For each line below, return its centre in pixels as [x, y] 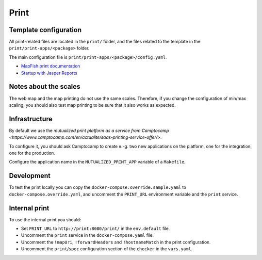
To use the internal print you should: [45, 219]
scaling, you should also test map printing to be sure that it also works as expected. [92, 105]
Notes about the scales [45, 87]
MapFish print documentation [50, 66]
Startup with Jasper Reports [49, 73]
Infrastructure [31, 119]
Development [30, 176]
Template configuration [45, 30]
